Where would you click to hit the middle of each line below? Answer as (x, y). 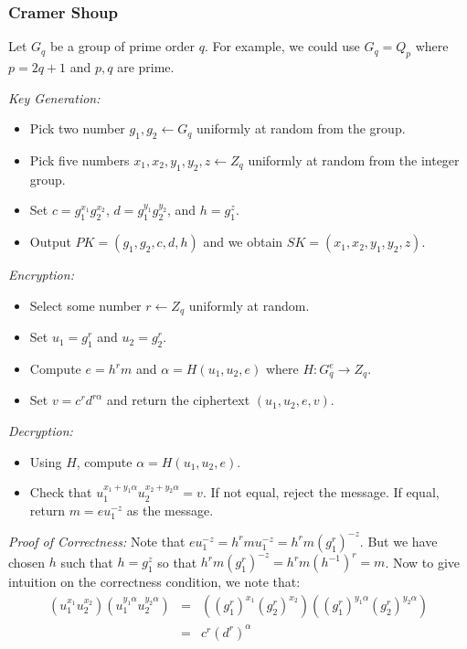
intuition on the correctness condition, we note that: (154, 582)
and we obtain (243, 242)
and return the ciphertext (179, 400)
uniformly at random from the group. (301, 128)
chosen (27, 562)
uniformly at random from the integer (354, 160)
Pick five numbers (80, 160)
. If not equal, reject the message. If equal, (321, 492)
